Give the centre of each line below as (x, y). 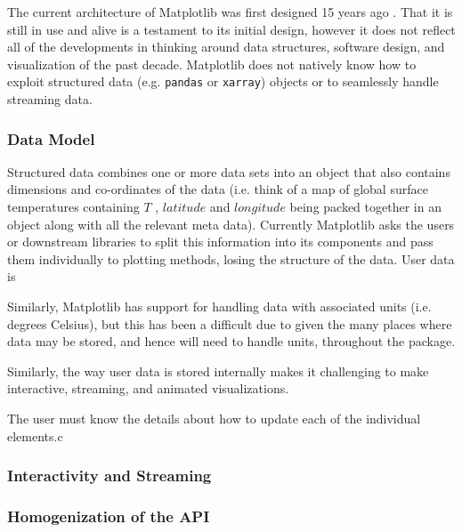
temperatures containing (73, 207)
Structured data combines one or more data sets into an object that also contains (229, 171)
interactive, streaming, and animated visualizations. (148, 388)
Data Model (51, 138)
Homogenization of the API (109, 516)
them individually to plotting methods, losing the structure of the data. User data (231, 258)
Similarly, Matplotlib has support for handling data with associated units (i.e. (219, 306)
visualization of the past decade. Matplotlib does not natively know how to (212, 64)
